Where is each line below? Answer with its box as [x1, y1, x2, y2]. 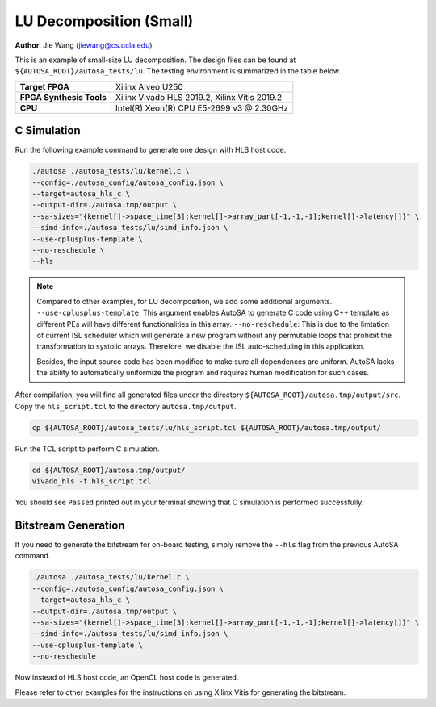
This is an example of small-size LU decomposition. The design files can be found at [15, 55, 296, 65]
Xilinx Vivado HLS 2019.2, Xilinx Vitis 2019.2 [115, 91, 283, 102]
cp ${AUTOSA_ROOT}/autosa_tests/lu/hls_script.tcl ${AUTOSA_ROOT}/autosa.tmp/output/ [31, 423, 381, 432]
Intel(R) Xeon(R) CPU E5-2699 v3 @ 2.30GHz [115, 102, 289, 113]
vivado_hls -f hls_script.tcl [31, 477, 152, 486]
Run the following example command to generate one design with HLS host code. [15, 145, 287, 155]
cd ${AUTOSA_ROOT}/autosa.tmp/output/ [31, 465, 186, 475]
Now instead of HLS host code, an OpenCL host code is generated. [15, 672, 239, 682]
